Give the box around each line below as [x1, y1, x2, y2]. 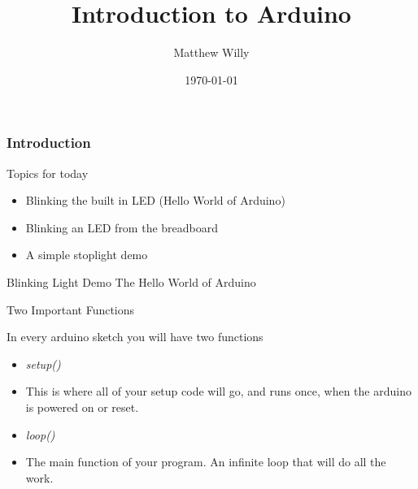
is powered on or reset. [25, 398, 139, 415]
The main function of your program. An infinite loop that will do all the [25, 453, 386, 470]
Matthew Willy [173, 44, 250, 61]
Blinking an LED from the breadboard [25, 219, 219, 236]
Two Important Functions [7, 301, 135, 318]
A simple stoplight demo [25, 246, 148, 263]
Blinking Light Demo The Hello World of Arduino [7, 273, 256, 290]
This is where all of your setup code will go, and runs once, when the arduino [25, 383, 411, 400]
